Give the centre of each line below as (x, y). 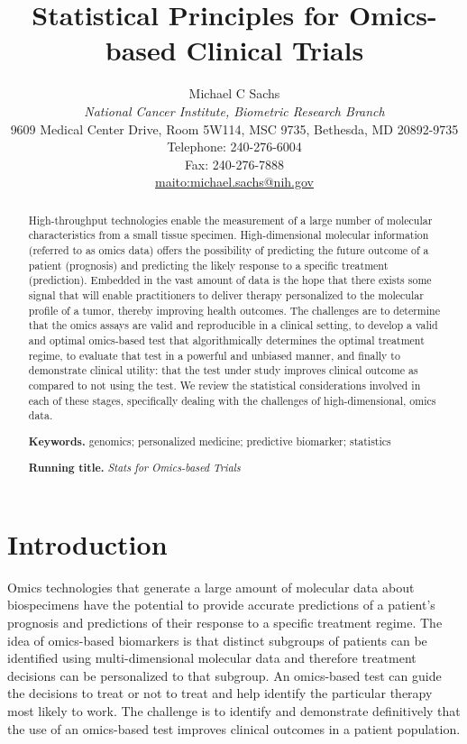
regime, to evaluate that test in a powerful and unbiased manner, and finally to (214, 355)
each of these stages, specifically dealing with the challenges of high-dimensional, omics (232, 400)
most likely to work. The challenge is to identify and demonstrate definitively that (234, 711)
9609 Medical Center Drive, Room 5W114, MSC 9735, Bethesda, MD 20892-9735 (234, 129)
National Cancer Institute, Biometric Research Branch (234, 110)
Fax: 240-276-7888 (234, 164)
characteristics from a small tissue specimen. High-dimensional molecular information (229, 235)
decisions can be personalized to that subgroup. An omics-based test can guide (224, 675)
